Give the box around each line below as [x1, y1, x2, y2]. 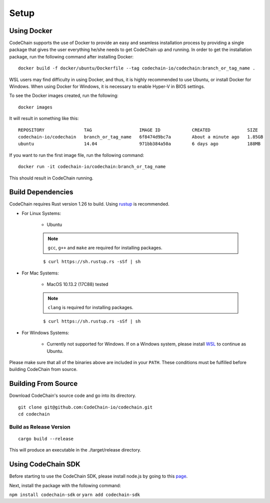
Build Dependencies [9, 188, 73, 196]
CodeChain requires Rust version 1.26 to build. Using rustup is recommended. [9, 201, 169, 207]
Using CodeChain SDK [9, 460, 80, 468]
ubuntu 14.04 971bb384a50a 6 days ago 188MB [18, 141, 261, 147]
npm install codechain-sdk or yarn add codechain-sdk [9, 491, 140, 497]
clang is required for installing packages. [47, 304, 133, 310]
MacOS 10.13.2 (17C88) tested [46, 281, 108, 287]
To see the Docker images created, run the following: [9, 92, 118, 98]
